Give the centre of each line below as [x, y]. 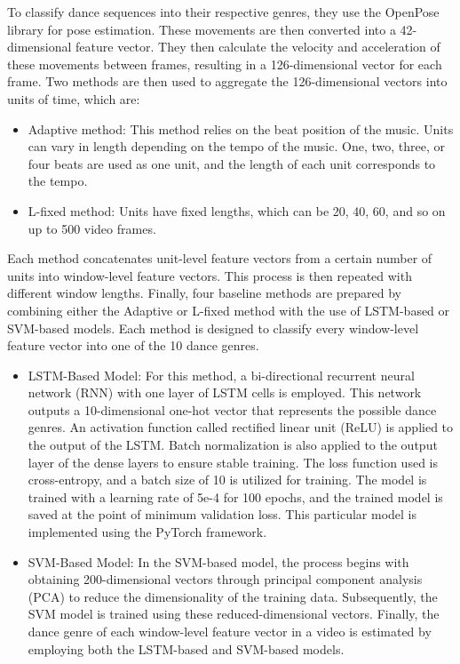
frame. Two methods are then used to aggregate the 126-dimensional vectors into [227, 81]
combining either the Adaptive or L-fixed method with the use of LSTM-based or [229, 310]
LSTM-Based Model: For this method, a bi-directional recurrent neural [221, 375]
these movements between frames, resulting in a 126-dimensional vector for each [225, 64]
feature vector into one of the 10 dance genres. [133, 345]
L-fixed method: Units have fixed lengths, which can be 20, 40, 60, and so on [237, 210]
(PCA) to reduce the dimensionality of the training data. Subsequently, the [233, 596]
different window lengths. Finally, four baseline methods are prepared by [204, 293]
